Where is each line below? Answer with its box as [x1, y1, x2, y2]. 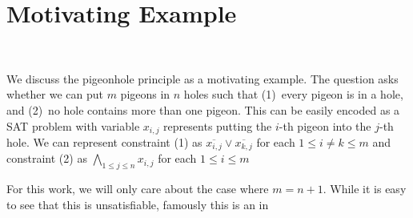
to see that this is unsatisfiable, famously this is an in [6, 196, 269, 212]
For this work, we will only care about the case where [6, 180, 269, 197]
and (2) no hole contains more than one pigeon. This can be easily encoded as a [6, 101, 400, 118]
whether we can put [6, 86, 103, 103]
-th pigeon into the [279, 117, 371, 134]
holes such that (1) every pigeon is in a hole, [183, 86, 403, 103]
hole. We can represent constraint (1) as [6, 133, 202, 150]
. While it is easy [323, 180, 407, 197]
